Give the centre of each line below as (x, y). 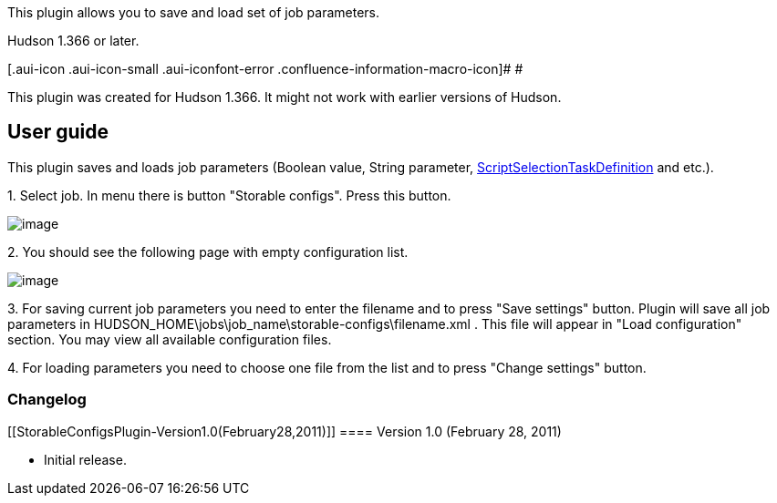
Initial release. (85, 459)
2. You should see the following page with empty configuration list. (208, 251)
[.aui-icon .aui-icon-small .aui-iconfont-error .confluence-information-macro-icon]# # (265, 69)
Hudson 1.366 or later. (73, 41)
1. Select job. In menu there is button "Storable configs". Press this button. (229, 195)
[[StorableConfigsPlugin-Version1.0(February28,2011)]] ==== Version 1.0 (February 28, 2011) (285, 431)
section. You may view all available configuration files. (170, 339)
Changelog (47, 400)
